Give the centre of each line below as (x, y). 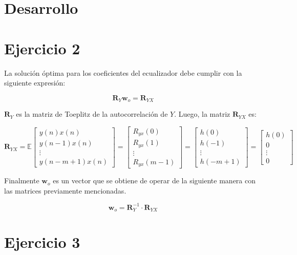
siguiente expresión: (35, 83)
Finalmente (22, 180)
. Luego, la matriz (202, 114)
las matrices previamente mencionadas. (65, 190)
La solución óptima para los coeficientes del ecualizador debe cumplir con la (123, 72)
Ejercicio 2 (42, 48)
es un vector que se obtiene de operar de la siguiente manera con (154, 180)
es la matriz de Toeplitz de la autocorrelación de (92, 114)
